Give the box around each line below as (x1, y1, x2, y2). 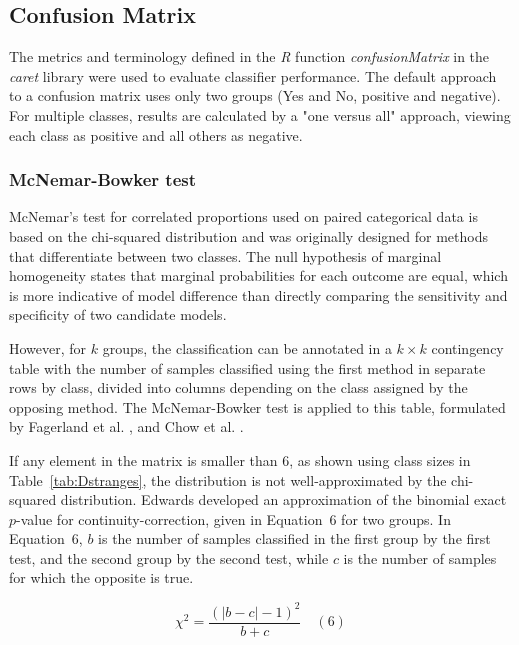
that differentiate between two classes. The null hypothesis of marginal (9, 245, 442, 266)
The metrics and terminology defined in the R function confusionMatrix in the (9, 46, 490, 67)
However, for (9, 337, 87, 358)
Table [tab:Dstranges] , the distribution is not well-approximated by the (9, 469, 447, 490)
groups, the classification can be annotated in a (102, 337, 392, 358)
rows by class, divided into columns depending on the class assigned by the (9, 377, 468, 398)
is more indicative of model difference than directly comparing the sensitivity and (9, 284, 508, 305)
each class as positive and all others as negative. (9, 124, 303, 145)
